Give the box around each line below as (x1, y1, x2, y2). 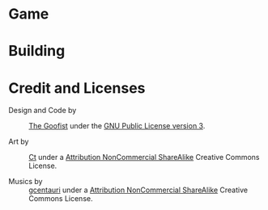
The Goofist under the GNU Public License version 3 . (28, 121, 206, 131)
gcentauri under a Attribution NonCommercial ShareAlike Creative (28, 185, 249, 195)
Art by (8, 136, 29, 146)
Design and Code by (8, 106, 77, 115)
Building (8, 42, 66, 61)
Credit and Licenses (8, 78, 146, 97)
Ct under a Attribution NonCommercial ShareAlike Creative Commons (28, 153, 261, 162)
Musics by (8, 177, 43, 187)
